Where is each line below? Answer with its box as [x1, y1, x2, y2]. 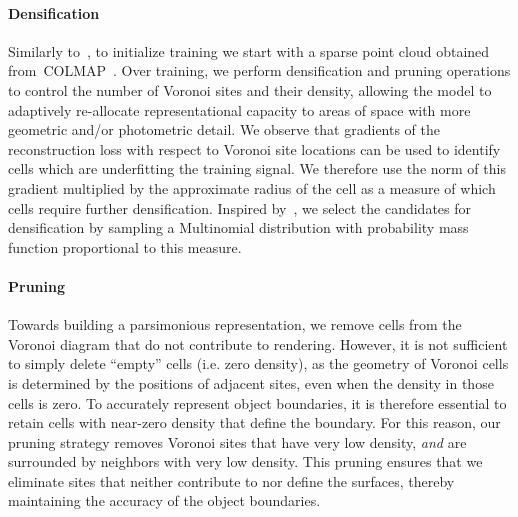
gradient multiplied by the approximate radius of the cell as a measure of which [8, 177, 496, 198]
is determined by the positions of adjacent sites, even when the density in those [8, 372, 494, 393]
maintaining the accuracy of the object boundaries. [8, 490, 321, 511]
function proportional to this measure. [8, 236, 242, 257]
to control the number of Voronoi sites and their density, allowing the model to [8, 79, 492, 100]
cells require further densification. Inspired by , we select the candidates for [8, 197, 472, 218]
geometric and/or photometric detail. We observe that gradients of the [8, 119, 441, 140]
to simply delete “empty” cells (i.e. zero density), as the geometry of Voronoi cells [8, 353, 509, 374]
